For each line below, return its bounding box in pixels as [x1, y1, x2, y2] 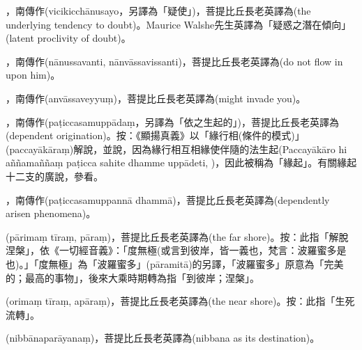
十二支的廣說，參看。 [6, 168, 103, 183]
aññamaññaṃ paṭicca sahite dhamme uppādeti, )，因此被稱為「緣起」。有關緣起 [6, 155, 357, 170]
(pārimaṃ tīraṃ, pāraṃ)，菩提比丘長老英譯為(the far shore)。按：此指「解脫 [6, 229, 349, 244]
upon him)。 [6, 67, 61, 82]
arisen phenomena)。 [6, 206, 96, 221]
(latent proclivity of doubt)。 [6, 31, 131, 45]
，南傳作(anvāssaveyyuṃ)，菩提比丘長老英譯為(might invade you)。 [6, 90, 306, 105]
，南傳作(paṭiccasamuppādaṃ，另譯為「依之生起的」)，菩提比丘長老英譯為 [6, 114, 340, 129]
